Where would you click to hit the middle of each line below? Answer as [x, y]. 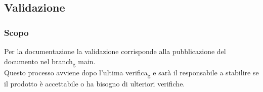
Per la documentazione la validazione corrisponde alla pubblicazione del [115, 51]
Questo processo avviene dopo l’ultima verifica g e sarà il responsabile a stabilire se [131, 73]
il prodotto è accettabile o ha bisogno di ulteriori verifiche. [95, 83]
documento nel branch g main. [50, 62]
